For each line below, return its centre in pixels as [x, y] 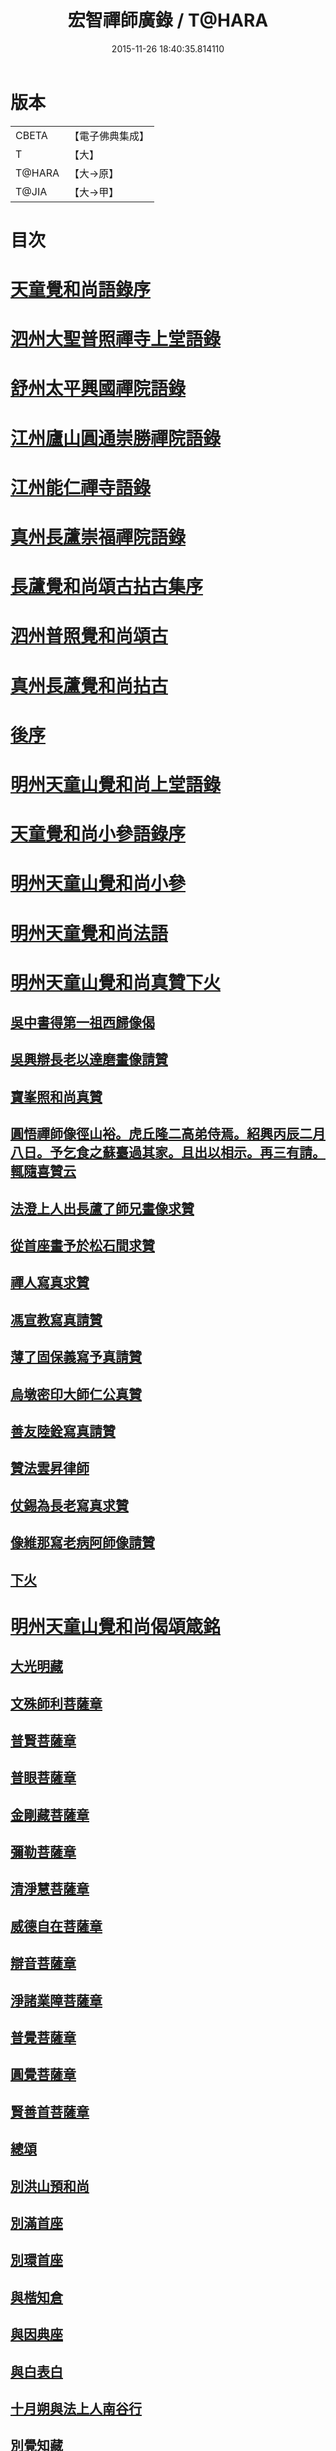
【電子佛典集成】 [109, 136]
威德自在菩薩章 [56, 1926]
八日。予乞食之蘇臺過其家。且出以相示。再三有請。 [168, 1152]
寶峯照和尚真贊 [56, 1096]
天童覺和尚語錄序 [81, 290]
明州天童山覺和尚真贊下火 [116, 982]
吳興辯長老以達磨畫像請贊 [89, 1059]
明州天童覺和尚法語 [89, 933]
